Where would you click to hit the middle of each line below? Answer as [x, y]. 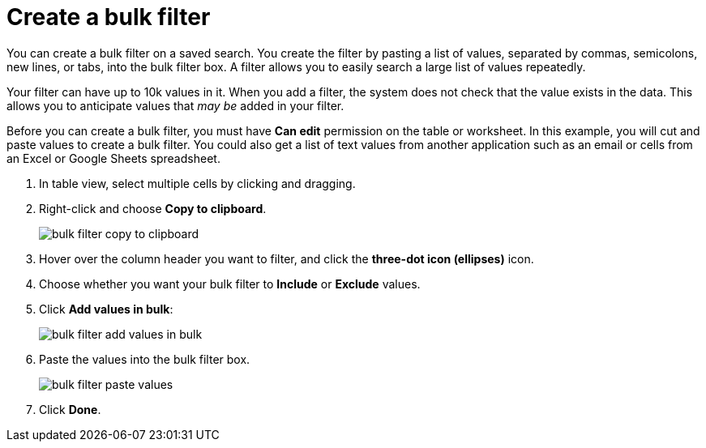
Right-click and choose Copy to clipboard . [153, 208]
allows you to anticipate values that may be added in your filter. [175, 105]
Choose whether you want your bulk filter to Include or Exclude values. [230, 284]
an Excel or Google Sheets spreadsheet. [113, 158]
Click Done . [70, 409]
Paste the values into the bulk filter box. [145, 359]
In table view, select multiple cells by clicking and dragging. [197, 183]
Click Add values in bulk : [106, 309]
